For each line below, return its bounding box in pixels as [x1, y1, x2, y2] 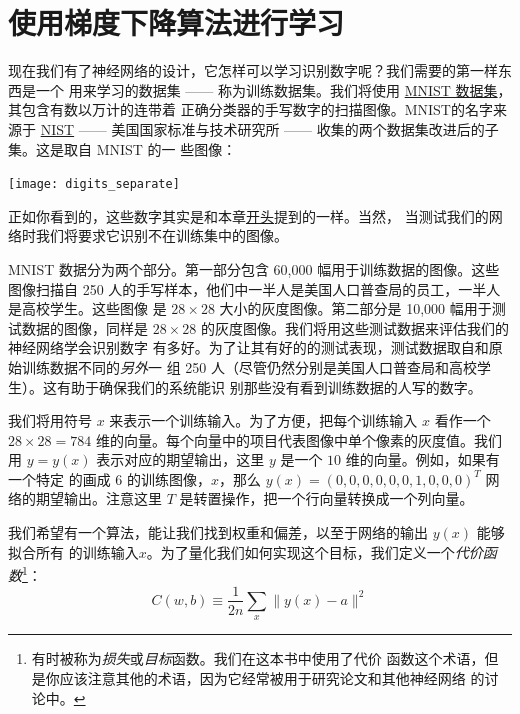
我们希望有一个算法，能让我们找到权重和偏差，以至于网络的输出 [8, 522, 428, 543]
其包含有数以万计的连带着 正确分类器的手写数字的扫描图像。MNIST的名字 [8, 99, 493, 120]
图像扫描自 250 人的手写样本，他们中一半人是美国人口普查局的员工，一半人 [8, 278, 501, 299]
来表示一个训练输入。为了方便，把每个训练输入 [109, 410, 418, 431]
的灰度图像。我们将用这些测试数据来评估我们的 [200, 317, 509, 338]
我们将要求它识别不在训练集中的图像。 [35, 225, 288, 246]
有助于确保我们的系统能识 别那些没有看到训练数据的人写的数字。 [56, 376, 482, 397]
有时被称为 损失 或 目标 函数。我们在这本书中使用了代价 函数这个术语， [31, 648, 485, 669]
